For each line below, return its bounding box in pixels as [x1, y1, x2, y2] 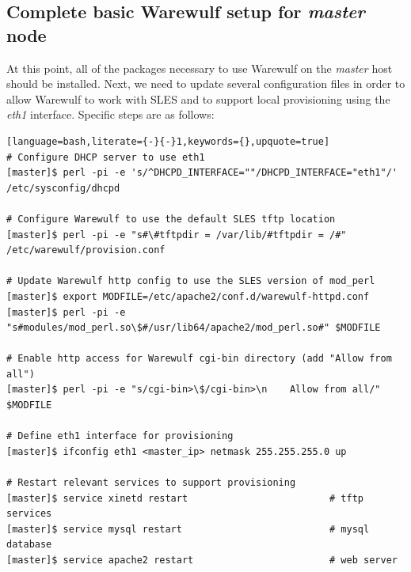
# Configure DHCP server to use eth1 [6, 151, 205, 163]
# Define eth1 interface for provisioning [6, 430, 234, 442]
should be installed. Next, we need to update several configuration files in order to [6, 75, 405, 92]
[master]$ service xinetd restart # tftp [6, 492, 364, 504]
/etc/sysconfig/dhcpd [6, 182, 120, 194]
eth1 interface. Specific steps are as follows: [6, 106, 215, 123]
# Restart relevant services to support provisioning [6, 477, 296, 489]
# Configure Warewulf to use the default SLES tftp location [6, 213, 336, 225]
